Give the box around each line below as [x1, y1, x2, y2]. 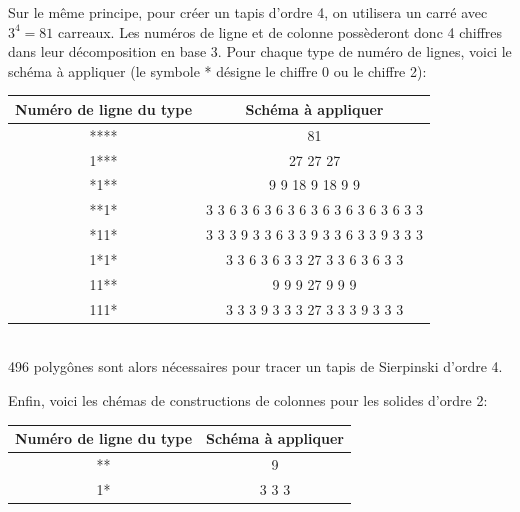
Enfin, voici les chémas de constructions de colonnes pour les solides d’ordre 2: [8, 389, 488, 410]
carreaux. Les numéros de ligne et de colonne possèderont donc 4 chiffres [58, 21, 503, 42]
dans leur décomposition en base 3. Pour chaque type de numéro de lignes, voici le [8, 41, 512, 62]
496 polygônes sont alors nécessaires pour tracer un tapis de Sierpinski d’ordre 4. [8, 356, 503, 377]
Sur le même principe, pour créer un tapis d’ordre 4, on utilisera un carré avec [8, 2, 488, 22]
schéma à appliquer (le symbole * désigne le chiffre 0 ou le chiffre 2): [8, 60, 427, 81]
